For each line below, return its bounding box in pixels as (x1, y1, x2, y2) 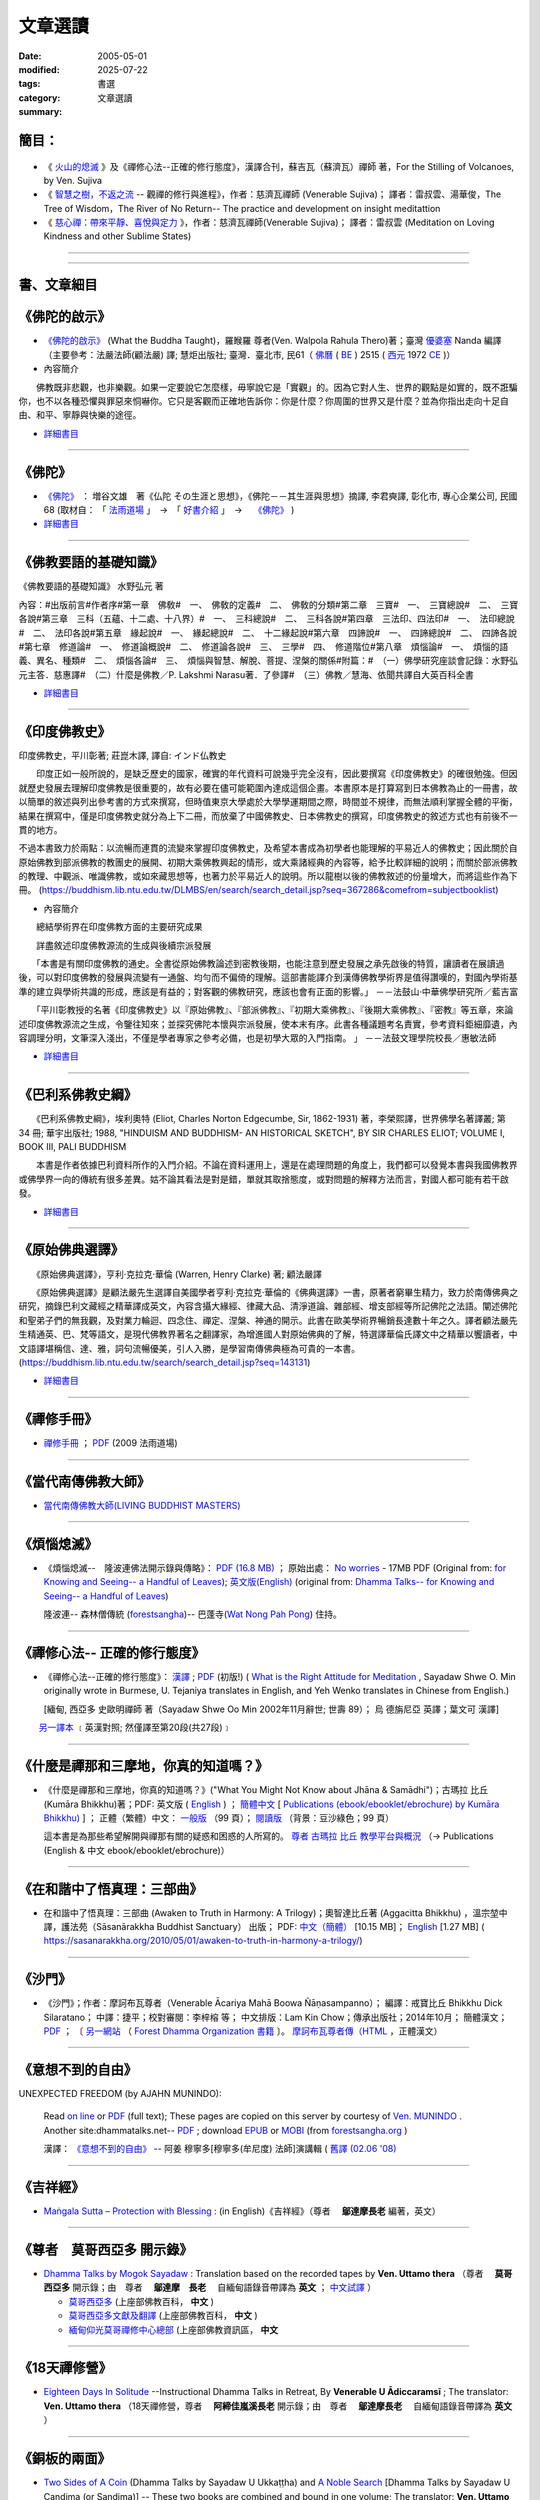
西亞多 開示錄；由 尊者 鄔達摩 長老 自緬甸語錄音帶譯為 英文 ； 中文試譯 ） (43, 2281, 377, 2294)
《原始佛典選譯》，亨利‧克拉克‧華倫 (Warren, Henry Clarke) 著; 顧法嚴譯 (35, 1268, 322, 1280)
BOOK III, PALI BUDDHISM (18, 1141, 127, 1153)
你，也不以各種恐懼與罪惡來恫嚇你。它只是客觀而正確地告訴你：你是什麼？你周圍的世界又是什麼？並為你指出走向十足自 (18, 395, 509, 407)
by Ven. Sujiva (43, 174, 103, 186)
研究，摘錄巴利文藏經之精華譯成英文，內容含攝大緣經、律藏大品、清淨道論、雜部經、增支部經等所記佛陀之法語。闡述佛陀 (18, 1300, 518, 1312)
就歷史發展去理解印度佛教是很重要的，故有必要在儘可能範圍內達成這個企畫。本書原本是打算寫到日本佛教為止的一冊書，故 (18, 781, 518, 794)
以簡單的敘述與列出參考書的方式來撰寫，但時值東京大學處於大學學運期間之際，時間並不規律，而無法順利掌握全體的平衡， (18, 796, 518, 808)
